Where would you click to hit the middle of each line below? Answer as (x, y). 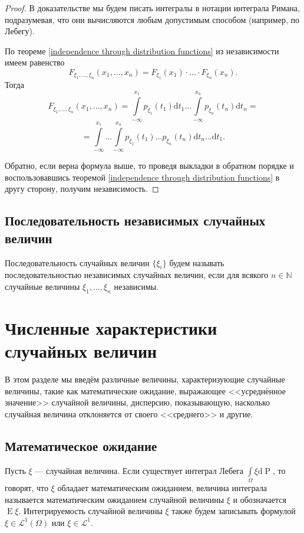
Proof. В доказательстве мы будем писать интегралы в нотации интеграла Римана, (152, 8)
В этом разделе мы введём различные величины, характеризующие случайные (145, 379)
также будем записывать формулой (234, 511)
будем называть (197, 262)
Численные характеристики (111, 327)
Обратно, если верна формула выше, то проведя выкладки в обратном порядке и (149, 166)
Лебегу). (20, 31)
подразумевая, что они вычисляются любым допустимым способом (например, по (152, 19)
